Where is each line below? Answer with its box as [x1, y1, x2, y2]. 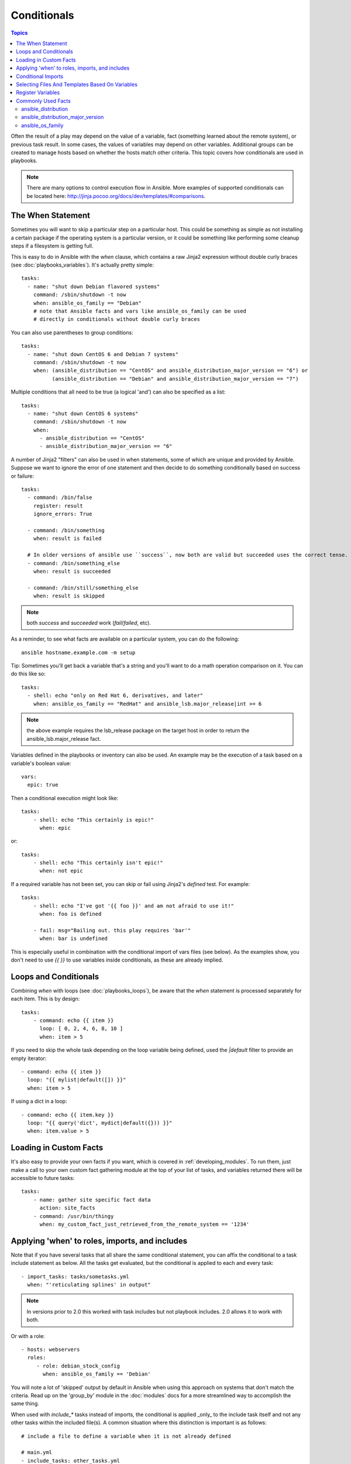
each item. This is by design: [11, 996, 80, 1003]
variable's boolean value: [11, 760, 71, 767]
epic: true [27, 782, 58, 788]
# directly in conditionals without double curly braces [33, 316, 200, 323]
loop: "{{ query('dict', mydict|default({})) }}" [27, 1119, 173, 1126]
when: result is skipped [33, 593, 105, 600]
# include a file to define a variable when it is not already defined [21, 1432, 231, 1439]
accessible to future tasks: [11, 1175, 75, 1182]
